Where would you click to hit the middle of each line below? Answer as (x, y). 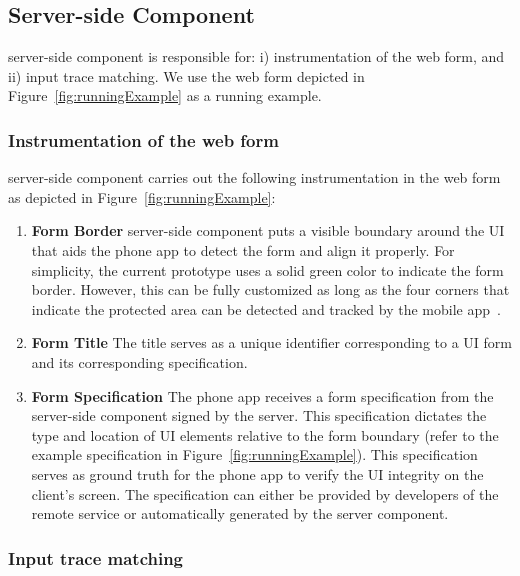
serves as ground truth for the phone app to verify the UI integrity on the (257, 473)
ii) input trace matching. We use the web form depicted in (186, 75)
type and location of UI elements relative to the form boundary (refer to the (265, 434)
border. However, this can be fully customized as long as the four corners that (270, 289)
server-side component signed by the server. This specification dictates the (259, 415)
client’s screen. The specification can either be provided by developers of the (265, 493)
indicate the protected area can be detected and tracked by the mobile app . (266, 308)
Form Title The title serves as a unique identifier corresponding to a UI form (271, 342)
